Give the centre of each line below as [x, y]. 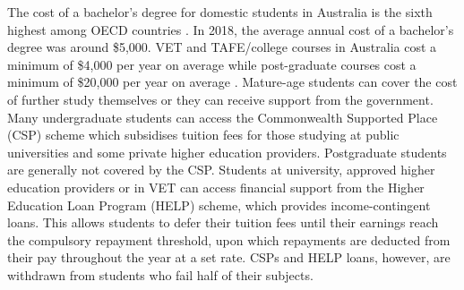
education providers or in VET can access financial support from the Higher [216, 187]
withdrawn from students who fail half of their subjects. [160, 274]
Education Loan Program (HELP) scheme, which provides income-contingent [219, 205]
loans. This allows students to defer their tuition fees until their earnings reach [223, 222]
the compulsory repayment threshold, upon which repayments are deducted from [229, 239]
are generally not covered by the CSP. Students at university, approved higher [221, 170]
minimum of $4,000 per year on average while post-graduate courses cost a [212, 64]
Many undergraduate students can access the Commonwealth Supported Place [223, 117]
